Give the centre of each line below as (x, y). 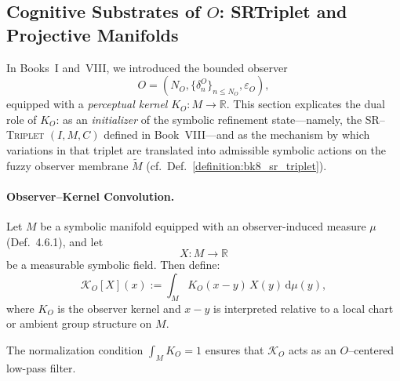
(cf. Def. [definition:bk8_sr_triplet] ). (236, 165)
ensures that (235, 349)
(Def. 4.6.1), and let (55, 241)
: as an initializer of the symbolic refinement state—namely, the (209, 119)
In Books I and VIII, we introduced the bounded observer (147, 67)
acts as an (313, 349)
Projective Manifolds (93, 34)
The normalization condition (75, 349)
